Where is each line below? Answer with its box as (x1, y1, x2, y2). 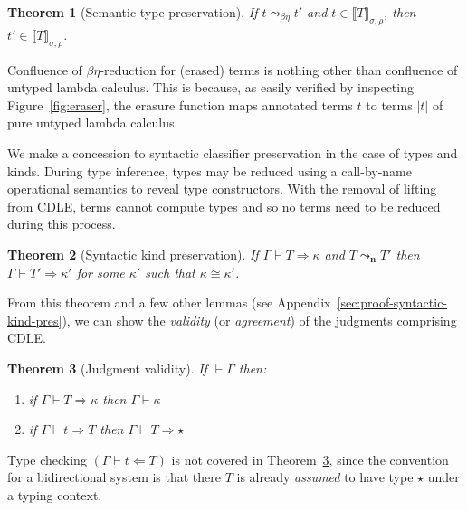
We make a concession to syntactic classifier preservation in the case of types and (7, 143, 458, 162)
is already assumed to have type (236, 467, 414, 486)
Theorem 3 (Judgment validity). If (7, 358, 207, 377)
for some (76, 262, 125, 281)
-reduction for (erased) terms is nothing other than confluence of (100, 60, 458, 79)
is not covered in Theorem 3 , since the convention (171, 449, 449, 468)
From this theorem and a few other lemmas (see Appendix (7, 293, 331, 312)
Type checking (7, 449, 87, 468)
